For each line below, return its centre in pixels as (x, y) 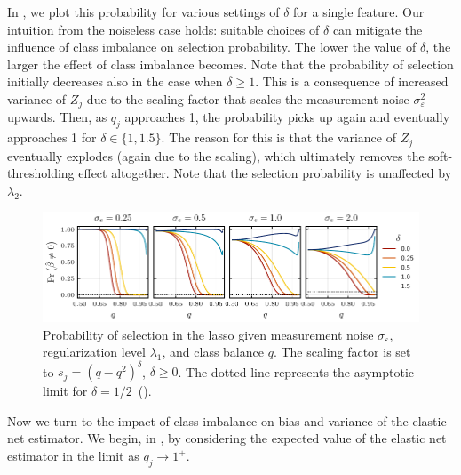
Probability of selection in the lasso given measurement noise (208, 334)
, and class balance (213, 352)
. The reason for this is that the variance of (278, 137)
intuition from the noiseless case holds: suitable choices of (163, 29)
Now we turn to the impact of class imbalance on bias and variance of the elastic (227, 420)
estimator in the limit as (73, 456)
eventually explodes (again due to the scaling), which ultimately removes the (216, 155)
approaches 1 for (52, 137)
